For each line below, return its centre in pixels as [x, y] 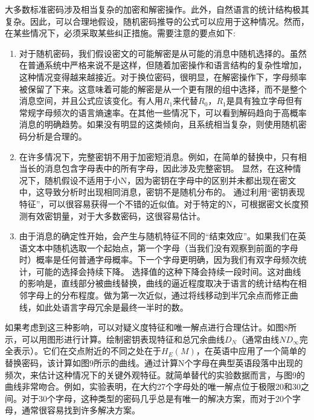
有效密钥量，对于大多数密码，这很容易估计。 [116, 215]
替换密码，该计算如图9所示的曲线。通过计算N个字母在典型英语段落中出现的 [154, 363]
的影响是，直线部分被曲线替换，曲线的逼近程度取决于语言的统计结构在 [159, 283]
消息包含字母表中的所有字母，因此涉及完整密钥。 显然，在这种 [168, 168]
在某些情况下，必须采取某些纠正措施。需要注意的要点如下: [120, 33]
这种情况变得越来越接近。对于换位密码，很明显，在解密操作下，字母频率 [163, 76]
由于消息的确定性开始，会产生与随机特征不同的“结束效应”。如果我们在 [159, 236]
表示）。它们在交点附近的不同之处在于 [87, 351]
